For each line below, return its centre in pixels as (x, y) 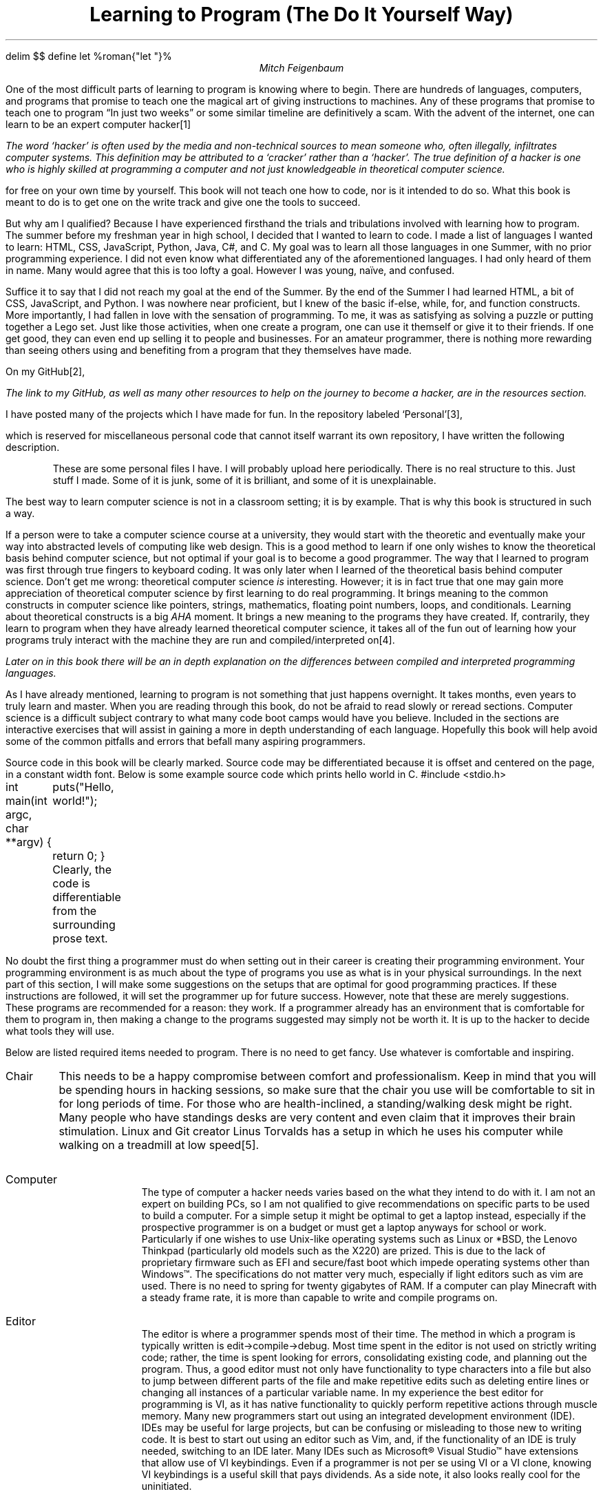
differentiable (87, 897)
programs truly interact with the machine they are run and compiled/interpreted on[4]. (200, 640)
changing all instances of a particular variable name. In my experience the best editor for (342, 1392)
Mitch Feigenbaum (301, 67)
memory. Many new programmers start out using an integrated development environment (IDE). (358, 1415)
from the (75, 910)
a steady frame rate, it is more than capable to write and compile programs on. (319, 1297)
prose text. (80, 938)
